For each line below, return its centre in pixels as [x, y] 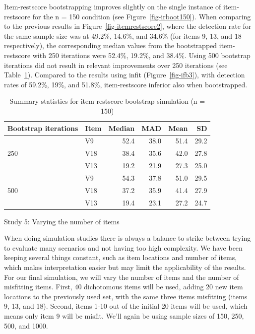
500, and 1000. [26, 325]
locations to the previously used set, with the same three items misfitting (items [126, 296]
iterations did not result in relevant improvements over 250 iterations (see [116, 65]
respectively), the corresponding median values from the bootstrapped [111, 45]
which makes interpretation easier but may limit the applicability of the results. [125, 267]
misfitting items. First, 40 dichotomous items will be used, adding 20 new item [124, 287]
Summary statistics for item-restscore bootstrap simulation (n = [107, 101]
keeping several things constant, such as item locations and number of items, [121, 257]
